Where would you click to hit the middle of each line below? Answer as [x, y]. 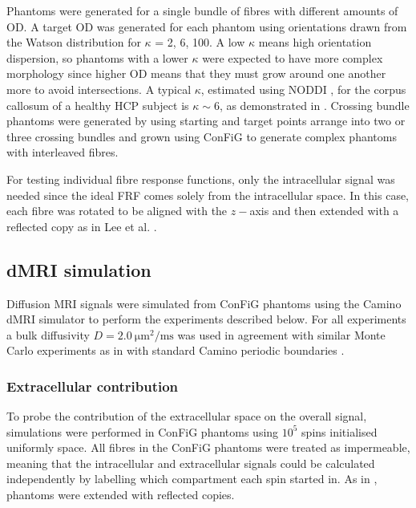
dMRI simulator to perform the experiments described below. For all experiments [206, 319]
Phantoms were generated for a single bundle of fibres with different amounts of [202, 10]
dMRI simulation [79, 269]
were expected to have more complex [293, 57]
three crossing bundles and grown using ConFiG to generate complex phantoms [202, 136]
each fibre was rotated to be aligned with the [117, 211]
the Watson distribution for [74, 42]
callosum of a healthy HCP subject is [98, 105]
